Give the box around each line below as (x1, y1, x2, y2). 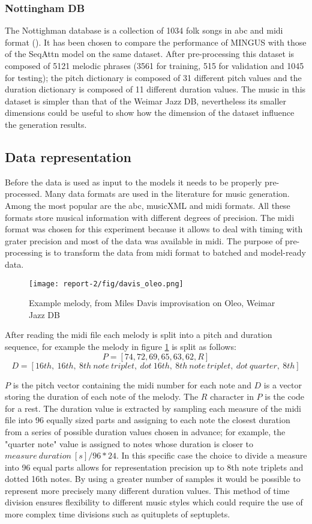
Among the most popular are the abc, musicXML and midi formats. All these (5, 199, 290, 211)
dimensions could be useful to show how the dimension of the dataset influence (5, 106, 295, 119)
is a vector (263, 378, 302, 391)
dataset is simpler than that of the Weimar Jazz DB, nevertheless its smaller (5, 94, 287, 107)
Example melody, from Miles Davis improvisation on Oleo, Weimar (29, 297, 275, 309)
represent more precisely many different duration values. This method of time (5, 484, 290, 496)
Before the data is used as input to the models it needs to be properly (5, 175, 262, 188)
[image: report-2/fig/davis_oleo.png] (29, 279, 184, 288)
